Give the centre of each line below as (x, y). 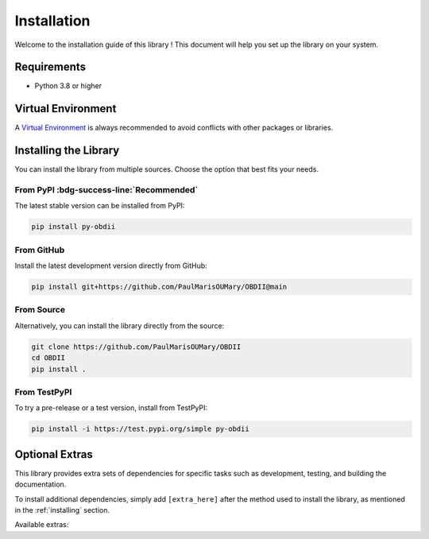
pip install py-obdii (73, 227)
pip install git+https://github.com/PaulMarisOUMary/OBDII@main (159, 287)
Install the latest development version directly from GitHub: (111, 266)
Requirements (50, 67)
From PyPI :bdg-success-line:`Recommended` (106, 190)
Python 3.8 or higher (68, 86)
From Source (40, 310)
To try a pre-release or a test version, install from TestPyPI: (111, 408)
